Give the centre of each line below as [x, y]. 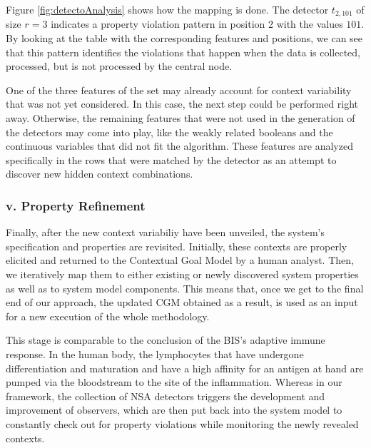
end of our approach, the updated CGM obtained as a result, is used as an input [182, 302]
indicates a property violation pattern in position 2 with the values [197, 24]
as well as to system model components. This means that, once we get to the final [185, 288]
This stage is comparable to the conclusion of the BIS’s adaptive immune [166, 340]
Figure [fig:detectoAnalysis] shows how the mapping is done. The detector [167, 9]
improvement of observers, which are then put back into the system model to [174, 410]
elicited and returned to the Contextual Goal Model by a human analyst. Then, [180, 260]
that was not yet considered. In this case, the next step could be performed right [182, 104]
